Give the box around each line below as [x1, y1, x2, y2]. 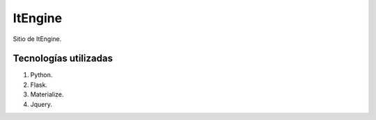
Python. [30, 71, 53, 79]
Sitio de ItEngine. [13, 35, 62, 43]
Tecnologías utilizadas [13, 53, 113, 65]
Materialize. [30, 90, 64, 98]
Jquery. [30, 100, 52, 108]
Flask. [30, 80, 48, 89]
